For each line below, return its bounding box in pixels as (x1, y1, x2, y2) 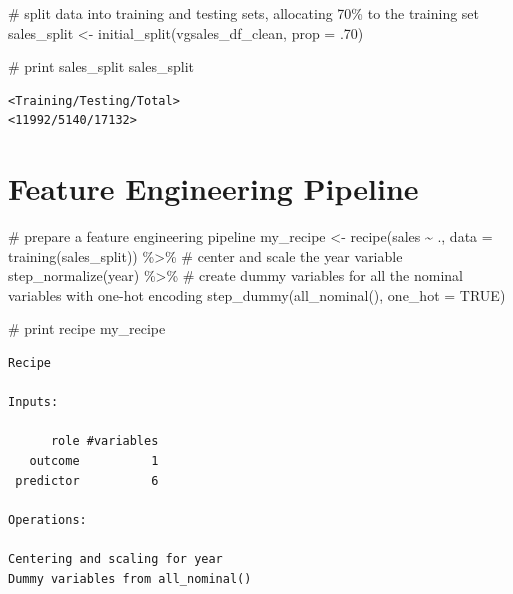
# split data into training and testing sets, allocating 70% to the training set (8, 3, 480, 23)
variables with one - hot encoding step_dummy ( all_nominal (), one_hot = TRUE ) (8, 284, 506, 305)
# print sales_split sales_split (8, 56, 195, 77)
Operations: (8, 512, 87, 527)
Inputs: (8, 395, 59, 410)
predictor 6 (15, 473, 159, 488)
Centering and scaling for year (8, 552, 223, 566)
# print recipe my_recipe (8, 318, 166, 339)
